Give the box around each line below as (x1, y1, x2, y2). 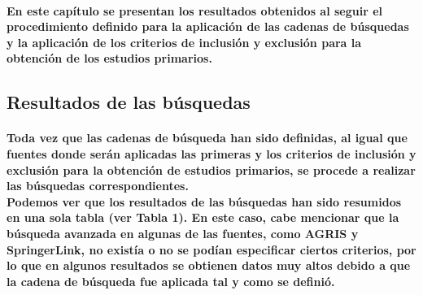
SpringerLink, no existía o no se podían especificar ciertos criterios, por (7, 241, 416, 258)
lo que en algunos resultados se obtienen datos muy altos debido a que (7, 257, 411, 274)
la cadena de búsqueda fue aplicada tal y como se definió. (7, 272, 335, 289)
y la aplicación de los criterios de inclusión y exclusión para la (7, 33, 362, 50)
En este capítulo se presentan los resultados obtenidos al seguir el (7, 2, 383, 19)
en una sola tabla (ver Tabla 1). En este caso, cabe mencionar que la (7, 209, 399, 226)
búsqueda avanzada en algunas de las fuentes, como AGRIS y (7, 224, 359, 241)
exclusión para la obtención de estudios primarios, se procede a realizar (7, 161, 416, 178)
